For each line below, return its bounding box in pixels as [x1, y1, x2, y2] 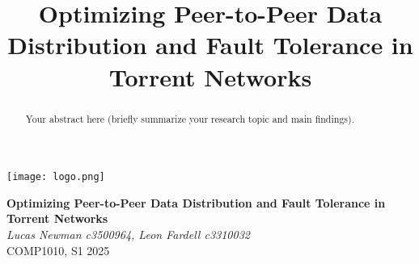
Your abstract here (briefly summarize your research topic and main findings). [25, 111, 354, 125]
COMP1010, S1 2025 [6, 241, 110, 258]
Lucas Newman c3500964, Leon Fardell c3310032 [6, 226, 250, 243]
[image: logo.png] [6, 171, 105, 183]
